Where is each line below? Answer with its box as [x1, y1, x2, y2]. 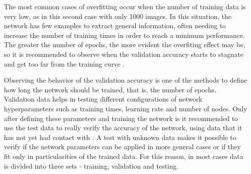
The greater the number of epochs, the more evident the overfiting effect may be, [4, 39, 246, 50]
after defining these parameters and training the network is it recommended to [4, 113, 238, 123]
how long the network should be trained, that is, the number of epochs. [4, 84, 216, 94]
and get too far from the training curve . [4, 58, 125, 69]
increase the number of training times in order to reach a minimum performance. [4, 30, 245, 40]
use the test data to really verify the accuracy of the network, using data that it [4, 122, 242, 133]
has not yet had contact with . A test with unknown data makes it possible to [4, 132, 236, 142]
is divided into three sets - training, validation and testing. [4, 160, 179, 171]
